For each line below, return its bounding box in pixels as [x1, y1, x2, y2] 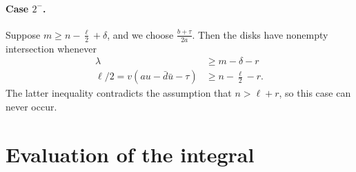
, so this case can [279, 86, 351, 100]
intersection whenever [6, 41, 97, 55]
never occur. [6, 99, 57, 113]
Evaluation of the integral [6, 140, 255, 168]
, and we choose [107, 27, 174, 41]
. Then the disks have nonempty [192, 27, 328, 41]
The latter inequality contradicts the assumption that [6, 86, 232, 100]
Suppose [6, 27, 41, 41]
